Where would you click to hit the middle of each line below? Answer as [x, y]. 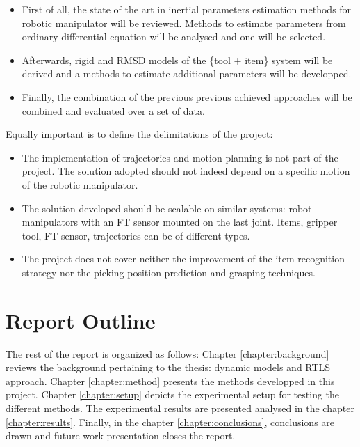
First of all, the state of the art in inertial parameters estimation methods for [187, 9]
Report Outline [81, 320]
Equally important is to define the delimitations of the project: [139, 134]
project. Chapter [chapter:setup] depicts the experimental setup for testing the [173, 394]
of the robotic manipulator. [80, 184]
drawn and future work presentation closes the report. [121, 436]
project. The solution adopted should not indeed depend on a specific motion [186, 171]
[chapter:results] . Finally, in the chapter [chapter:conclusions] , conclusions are [170, 422]
